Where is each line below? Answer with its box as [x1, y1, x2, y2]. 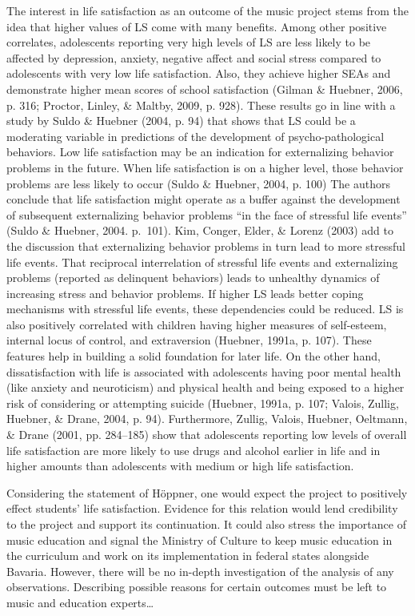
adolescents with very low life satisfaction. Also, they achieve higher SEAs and [6, 65, 391, 82]
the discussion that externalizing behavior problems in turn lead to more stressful [6, 237, 405, 254]
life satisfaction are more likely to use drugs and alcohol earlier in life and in [6, 441, 381, 458]
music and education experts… [6, 594, 154, 610]
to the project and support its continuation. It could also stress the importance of [6, 516, 406, 532]
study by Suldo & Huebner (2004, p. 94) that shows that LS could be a [6, 112, 356, 129]
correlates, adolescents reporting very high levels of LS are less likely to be [6, 34, 371, 50]
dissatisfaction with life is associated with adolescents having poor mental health [6, 363, 401, 380]
